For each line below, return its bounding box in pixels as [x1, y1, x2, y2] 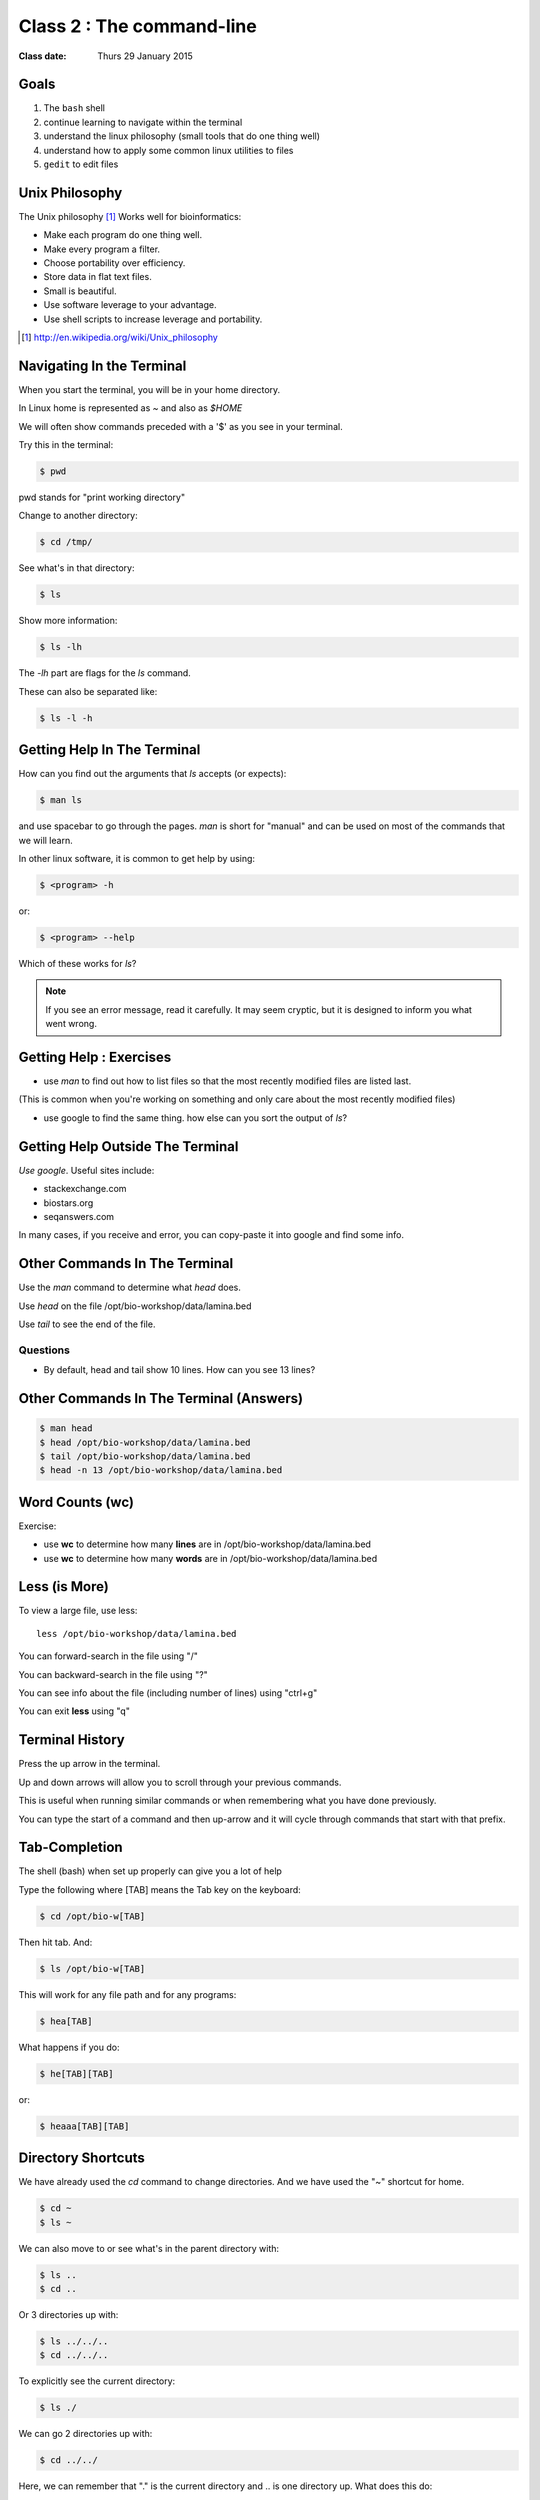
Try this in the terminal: [18, 439, 114, 451]
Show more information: [18, 615, 118, 627]
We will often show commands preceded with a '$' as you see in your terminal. [18, 420, 344, 432]
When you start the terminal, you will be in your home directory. [18, 383, 281, 395]
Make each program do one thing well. [43, 229, 203, 241]
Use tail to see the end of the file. [18, 1318, 156, 1330]
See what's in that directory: [18, 562, 135, 574]
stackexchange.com [43, 1183, 127, 1195]
